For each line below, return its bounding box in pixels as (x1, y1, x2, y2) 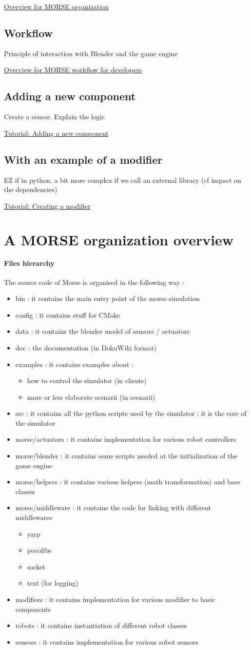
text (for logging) (27, 578, 78, 588)
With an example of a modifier (4, 152, 163, 167)
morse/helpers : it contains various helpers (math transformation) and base (15, 477, 240, 487)
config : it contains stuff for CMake (15, 309, 120, 320)
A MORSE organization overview (4, 229, 234, 249)
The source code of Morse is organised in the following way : (4, 277, 184, 287)
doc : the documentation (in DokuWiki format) (15, 342, 157, 352)
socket (27, 561, 45, 571)
